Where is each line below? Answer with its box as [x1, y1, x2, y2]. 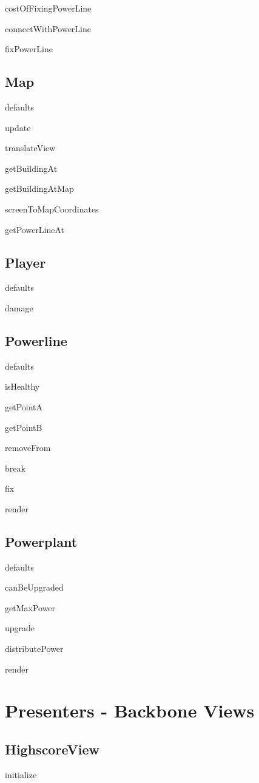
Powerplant [5, 532, 78, 551]
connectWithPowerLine [5, 22, 91, 35]
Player [5, 253, 46, 271]
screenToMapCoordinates [5, 202, 99, 215]
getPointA [5, 400, 43, 413]
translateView [5, 141, 56, 154]
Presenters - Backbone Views [5, 698, 255, 723]
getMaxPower [5, 601, 56, 614]
